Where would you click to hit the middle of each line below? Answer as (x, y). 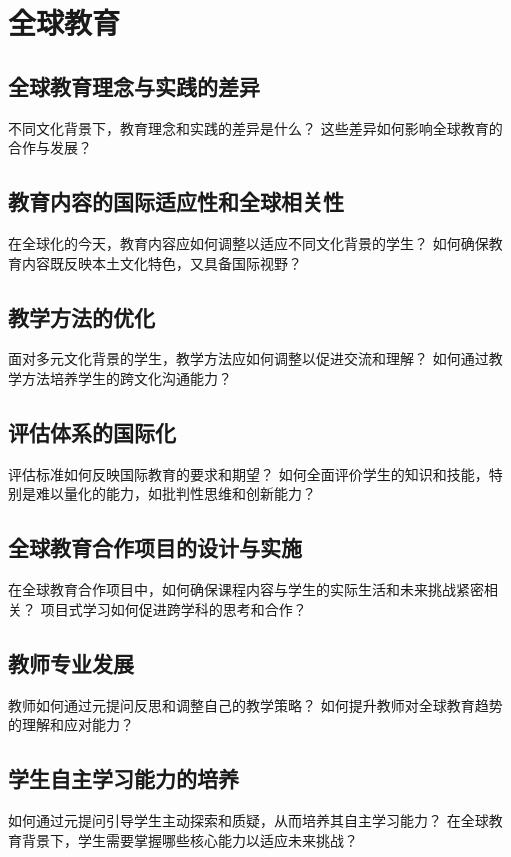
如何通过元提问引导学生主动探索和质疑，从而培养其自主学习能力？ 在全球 (248, 819)
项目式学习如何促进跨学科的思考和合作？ (173, 608)
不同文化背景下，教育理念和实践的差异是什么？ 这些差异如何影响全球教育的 (255, 127)
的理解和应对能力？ (71, 724)
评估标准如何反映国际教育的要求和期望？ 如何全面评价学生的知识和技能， (248, 473)
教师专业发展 (71, 662)
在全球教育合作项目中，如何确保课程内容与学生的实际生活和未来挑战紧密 (246, 589)
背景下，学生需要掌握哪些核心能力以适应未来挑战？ (189, 839)
